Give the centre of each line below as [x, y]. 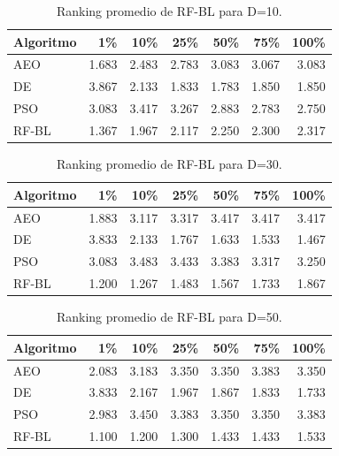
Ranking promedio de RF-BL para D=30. [169, 164]
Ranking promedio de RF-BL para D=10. [169, 11]
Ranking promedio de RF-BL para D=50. [169, 317]
